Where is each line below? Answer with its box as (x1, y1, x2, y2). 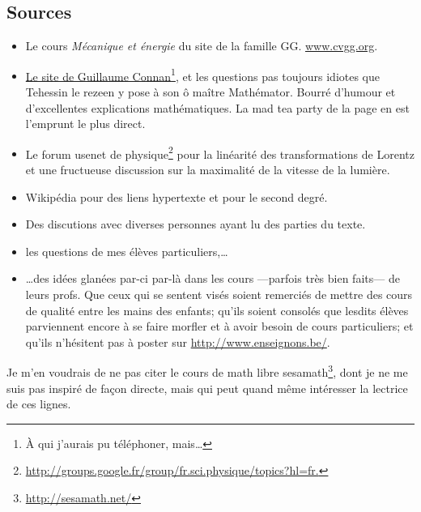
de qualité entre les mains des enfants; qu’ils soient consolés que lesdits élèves (25, 301, 409, 318)
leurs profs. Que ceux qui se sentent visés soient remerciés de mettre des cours (25, 286, 413, 303)
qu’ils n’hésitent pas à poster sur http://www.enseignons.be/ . (25, 333, 330, 350)
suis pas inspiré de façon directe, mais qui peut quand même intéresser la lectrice (6, 379, 408, 396)
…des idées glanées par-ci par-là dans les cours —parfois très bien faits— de (25, 270, 400, 287)
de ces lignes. (6, 395, 71, 412)
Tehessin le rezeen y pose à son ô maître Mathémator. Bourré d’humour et (25, 83, 396, 100)
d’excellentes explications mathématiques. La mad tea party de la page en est (25, 99, 410, 116)
